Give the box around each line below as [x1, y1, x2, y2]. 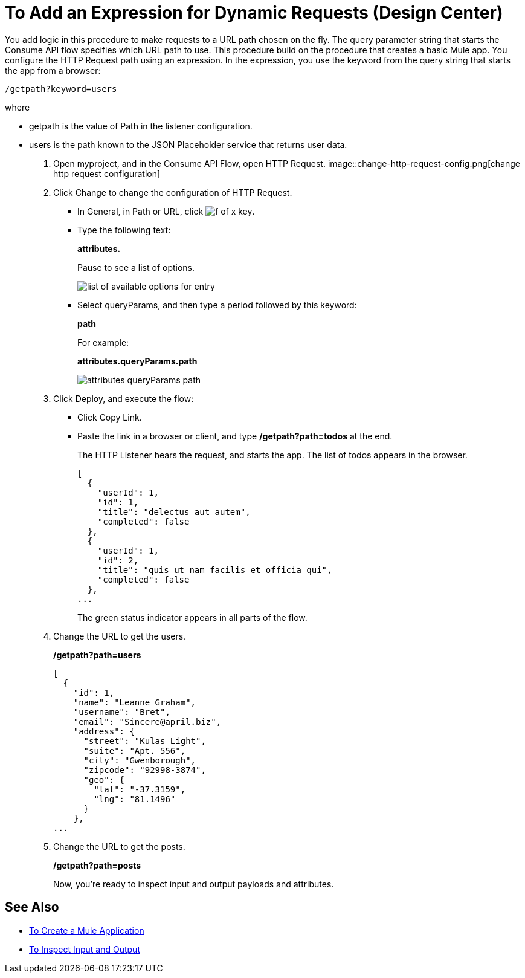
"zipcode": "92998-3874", [83, 765, 206, 775]
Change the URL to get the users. [53, 630, 186, 641]
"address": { [73, 726, 135, 736]
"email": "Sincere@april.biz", [73, 716, 222, 727]
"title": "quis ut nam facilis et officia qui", [97, 565, 332, 575]
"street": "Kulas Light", [83, 736, 206, 746]
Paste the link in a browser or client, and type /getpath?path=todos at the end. [77, 430, 393, 441]
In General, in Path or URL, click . [77, 206, 255, 216]
